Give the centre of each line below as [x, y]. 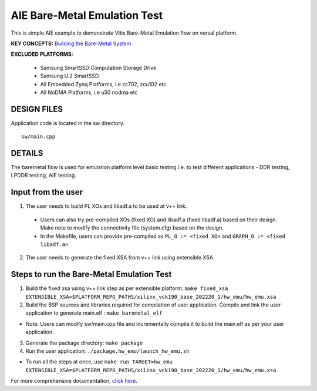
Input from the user [47, 192]
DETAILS [27, 153]
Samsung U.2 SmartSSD [70, 76]
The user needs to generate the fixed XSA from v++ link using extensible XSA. [120, 258]
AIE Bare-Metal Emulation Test [87, 15]
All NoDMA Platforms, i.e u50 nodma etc [89, 92]
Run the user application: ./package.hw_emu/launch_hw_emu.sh [108, 351]
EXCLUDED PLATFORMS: [42, 54]
